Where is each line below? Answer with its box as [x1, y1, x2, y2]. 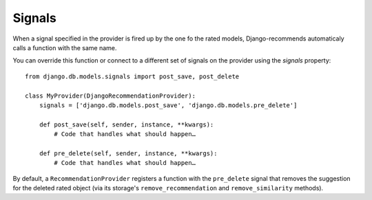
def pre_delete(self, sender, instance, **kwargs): [39, 149, 218, 157]
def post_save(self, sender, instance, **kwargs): [39, 120, 214, 129]
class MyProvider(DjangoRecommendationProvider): [25, 91, 196, 100]
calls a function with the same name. [12, 43, 117, 52]
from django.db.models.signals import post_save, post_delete [25, 72, 240, 80]
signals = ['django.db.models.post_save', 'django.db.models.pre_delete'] [39, 101, 298, 109]
